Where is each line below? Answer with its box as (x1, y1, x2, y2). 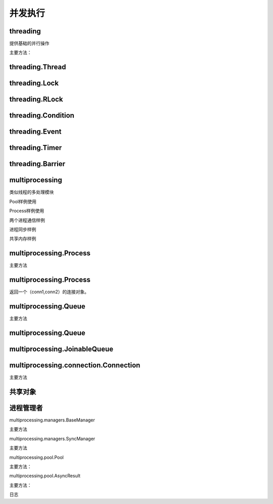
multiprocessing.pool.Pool (9, 454, 64, 460)
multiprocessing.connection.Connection (9, 361, 141, 369)
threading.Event (9, 127, 62, 136)
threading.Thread (9, 63, 66, 71)
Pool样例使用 (9, 198, 37, 205)
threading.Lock (9, 79, 59, 88)
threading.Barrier (9, 160, 66, 168)
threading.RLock (9, 95, 63, 104)
